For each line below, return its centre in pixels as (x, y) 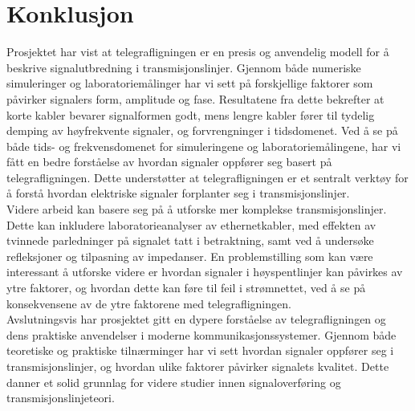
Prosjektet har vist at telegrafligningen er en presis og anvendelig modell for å (198, 52)
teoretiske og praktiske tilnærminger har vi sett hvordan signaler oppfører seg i (200, 350)
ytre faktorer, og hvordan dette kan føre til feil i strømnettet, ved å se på (186, 288)
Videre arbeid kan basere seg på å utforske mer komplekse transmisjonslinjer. (197, 209)
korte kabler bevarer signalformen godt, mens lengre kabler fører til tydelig (191, 114)
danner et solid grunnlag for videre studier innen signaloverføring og (174, 382)
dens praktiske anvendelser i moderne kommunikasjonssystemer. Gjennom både (201, 334)
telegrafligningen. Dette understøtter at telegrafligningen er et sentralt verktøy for (207, 177)
